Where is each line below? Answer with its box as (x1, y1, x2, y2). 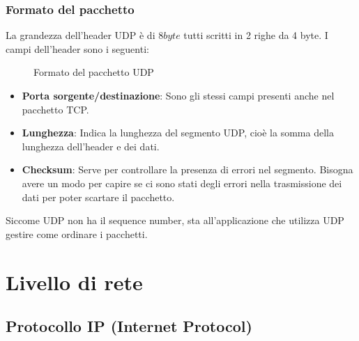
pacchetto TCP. (22, 102, 89, 116)
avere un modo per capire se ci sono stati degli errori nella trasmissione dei (22, 175, 342, 190)
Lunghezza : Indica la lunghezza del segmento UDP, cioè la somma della (22, 125, 334, 140)
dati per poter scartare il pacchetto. (22, 189, 175, 204)
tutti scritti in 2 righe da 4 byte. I (183, 28, 328, 42)
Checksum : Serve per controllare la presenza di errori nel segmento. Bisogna (22, 162, 353, 177)
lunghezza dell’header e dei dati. (22, 138, 160, 153)
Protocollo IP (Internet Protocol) (6, 315, 252, 337)
